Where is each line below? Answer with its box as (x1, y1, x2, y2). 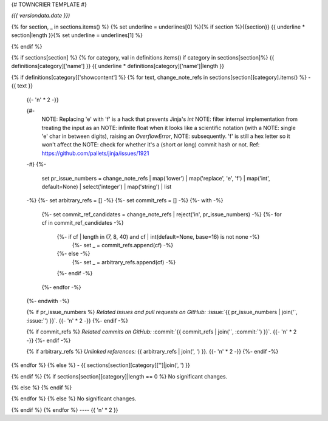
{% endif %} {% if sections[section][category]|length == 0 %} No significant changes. (11, 372, 228, 380)
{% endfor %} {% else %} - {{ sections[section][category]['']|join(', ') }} (11, 361, 191, 369)
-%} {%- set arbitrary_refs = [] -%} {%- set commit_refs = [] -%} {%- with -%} (26, 197, 224, 204)
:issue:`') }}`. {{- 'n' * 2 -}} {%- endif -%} (26, 317, 129, 324)
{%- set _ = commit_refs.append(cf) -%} (72, 241, 174, 248)
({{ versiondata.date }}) (11, 12, 70, 19)
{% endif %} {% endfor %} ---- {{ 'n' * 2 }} (11, 406, 118, 413)
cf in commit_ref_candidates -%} (41, 219, 124, 227)
